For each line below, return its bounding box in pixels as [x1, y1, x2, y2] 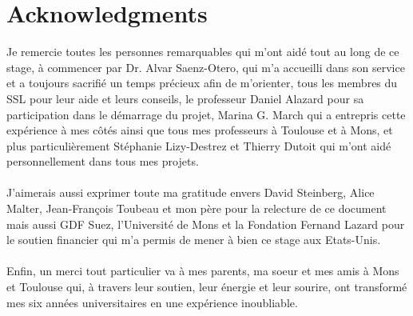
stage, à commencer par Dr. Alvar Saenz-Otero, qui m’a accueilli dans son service [6, 58, 405, 75]
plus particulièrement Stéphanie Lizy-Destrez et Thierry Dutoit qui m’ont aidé [6, 137, 391, 154]
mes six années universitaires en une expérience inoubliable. [6, 294, 298, 310]
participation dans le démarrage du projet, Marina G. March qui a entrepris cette [6, 106, 406, 122]
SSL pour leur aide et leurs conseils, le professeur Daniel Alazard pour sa [6, 90, 364, 106]
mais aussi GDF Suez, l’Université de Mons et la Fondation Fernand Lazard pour [6, 215, 405, 232]
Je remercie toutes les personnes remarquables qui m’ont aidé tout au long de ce [6, 43, 399, 60]
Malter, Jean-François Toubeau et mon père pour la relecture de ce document [6, 200, 387, 217]
